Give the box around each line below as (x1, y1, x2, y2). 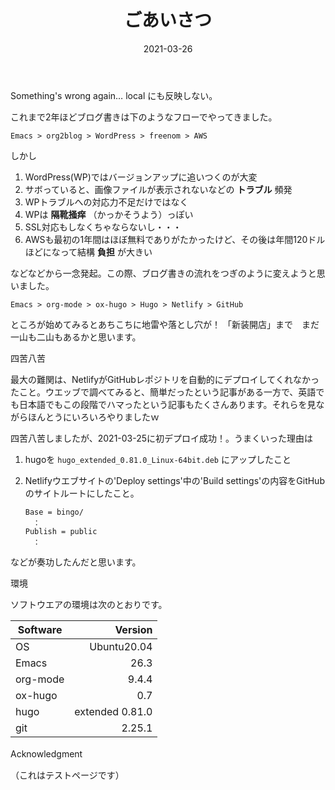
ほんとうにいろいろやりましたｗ (27, 411, 160, 423)
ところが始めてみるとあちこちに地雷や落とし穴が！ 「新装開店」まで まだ (10, 318, 320, 330)
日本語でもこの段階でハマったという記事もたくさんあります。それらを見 (18, 398, 317, 410)
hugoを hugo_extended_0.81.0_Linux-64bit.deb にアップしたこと (24, 453, 292, 465)
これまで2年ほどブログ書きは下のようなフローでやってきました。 (10, 111, 278, 123)
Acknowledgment (10, 747, 83, 760)
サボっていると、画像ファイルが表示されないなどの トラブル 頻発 (24, 183, 293, 195)
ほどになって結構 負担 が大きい (24, 246, 153, 258)
